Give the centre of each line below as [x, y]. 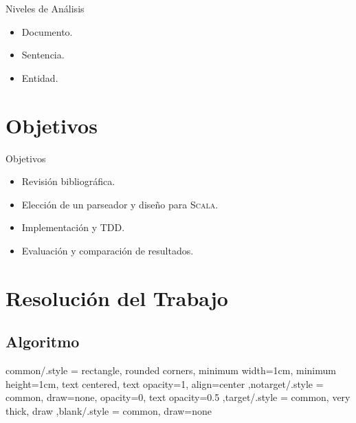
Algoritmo [43, 341]
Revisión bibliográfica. [68, 181]
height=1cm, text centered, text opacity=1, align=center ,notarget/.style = [165, 383]
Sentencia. [43, 55]
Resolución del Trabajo [117, 297]
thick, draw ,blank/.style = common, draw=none [109, 410]
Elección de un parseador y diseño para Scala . [120, 204]
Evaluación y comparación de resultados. [108, 250]
